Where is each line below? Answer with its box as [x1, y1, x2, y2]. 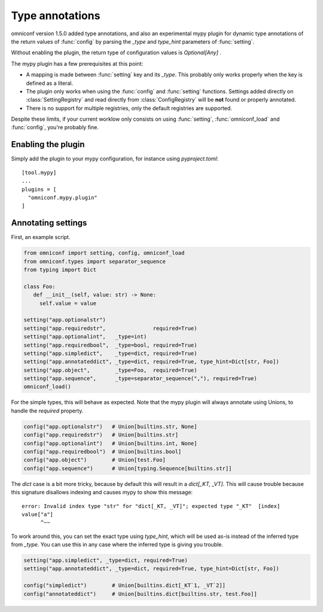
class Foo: [23, 283, 56, 290]
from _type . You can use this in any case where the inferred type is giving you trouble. [11, 541, 224, 548]
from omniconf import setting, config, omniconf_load [23, 250, 185, 256]
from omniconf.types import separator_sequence [23, 258, 166, 265]
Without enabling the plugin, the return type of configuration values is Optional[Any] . [11, 49, 221, 56]
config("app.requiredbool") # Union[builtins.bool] [23, 448, 182, 455]
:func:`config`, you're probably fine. [11, 124, 99, 131]
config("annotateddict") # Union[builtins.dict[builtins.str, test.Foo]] [23, 590, 257, 597]
